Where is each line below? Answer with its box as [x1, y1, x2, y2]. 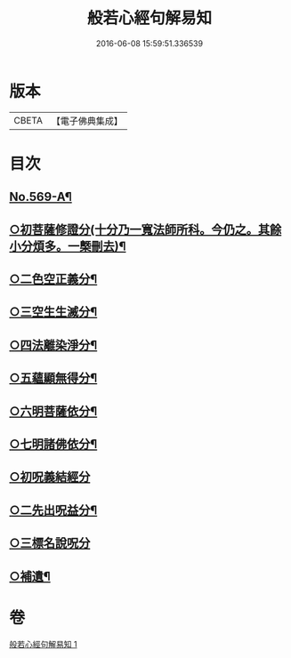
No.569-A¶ [9, 189, 73, 205]
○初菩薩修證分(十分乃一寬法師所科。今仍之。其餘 [9, 221, 282, 237]
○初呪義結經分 [9, 469, 91, 485]
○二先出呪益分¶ [9, 502, 98, 518]
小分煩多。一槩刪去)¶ [9, 238, 126, 253]
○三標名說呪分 [9, 535, 91, 551]
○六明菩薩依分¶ [9, 404, 98, 419]
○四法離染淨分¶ [9, 337, 98, 352]
